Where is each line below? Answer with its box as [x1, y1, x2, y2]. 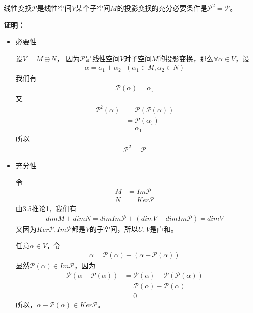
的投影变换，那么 [158, 53, 214, 63]
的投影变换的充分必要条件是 [117, 3, 207, 13]
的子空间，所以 [89, 223, 138, 234]
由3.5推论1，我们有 [15, 203, 77, 214]
